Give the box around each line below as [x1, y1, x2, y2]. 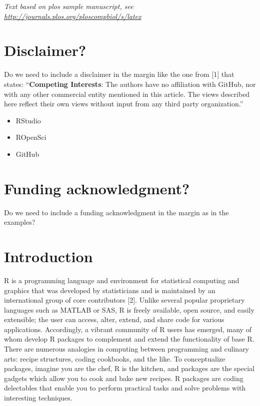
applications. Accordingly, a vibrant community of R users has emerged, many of [4, 324, 251, 334]
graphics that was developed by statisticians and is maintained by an [4, 285, 215, 295]
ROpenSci [15, 132, 46, 142]
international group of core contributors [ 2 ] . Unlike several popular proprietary [4, 295, 245, 305]
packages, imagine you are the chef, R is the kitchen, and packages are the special [4, 363, 255, 374]
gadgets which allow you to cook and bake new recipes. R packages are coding [4, 373, 243, 383]
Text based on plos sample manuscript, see [4, 1, 133, 11]
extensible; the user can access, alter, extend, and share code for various [4, 314, 224, 325]
